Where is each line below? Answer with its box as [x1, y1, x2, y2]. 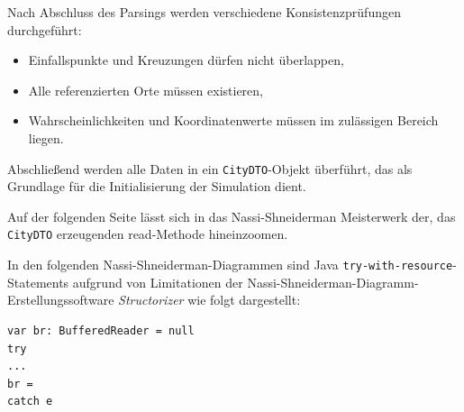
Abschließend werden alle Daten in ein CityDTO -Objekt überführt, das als [7, 159, 413, 178]
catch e [7, 395, 53, 408]
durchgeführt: [7, 20, 82, 39]
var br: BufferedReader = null [7, 324, 195, 337]
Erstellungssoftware [7, 290, 114, 309]
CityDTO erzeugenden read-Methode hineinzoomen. [7, 224, 288, 243]
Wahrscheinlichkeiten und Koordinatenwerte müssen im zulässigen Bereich [28, 111, 439, 130]
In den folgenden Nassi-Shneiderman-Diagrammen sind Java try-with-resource [7, 255, 453, 274]
